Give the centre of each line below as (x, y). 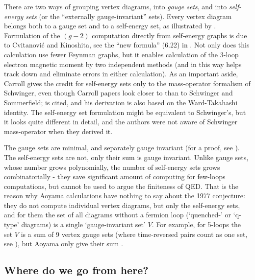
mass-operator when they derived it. (58, 131)
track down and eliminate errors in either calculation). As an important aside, (121, 74)
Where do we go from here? (76, 270)
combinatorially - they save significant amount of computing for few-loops (115, 176)
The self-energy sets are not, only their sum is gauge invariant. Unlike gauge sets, (126, 157)
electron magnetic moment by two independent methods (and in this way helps (123, 64)
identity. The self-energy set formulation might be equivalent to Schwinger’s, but (125, 112)
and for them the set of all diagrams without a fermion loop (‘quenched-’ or (118, 215)
